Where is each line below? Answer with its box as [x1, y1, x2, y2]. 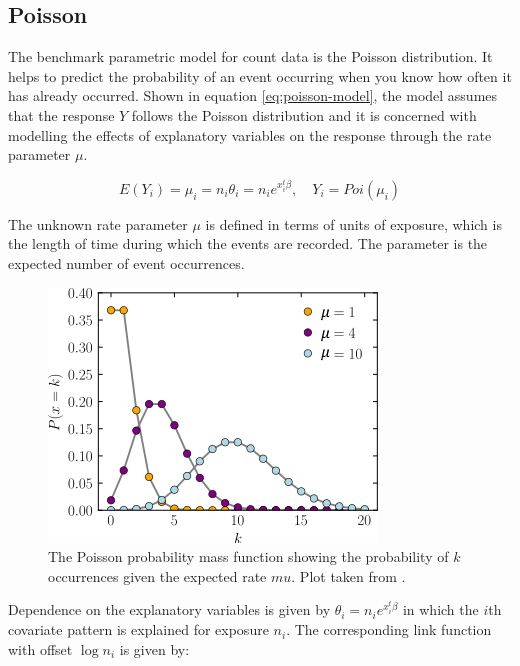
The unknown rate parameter [8, 213, 188, 234]
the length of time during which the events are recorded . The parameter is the [8, 233, 488, 254]
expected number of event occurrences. [8, 253, 245, 274]
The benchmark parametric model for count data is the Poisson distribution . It [8, 46, 493, 67]
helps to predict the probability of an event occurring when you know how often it [8, 65, 512, 86]
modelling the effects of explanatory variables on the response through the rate [8, 124, 492, 145]
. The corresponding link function [286, 619, 492, 640]
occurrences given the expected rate [48, 565, 267, 586]
